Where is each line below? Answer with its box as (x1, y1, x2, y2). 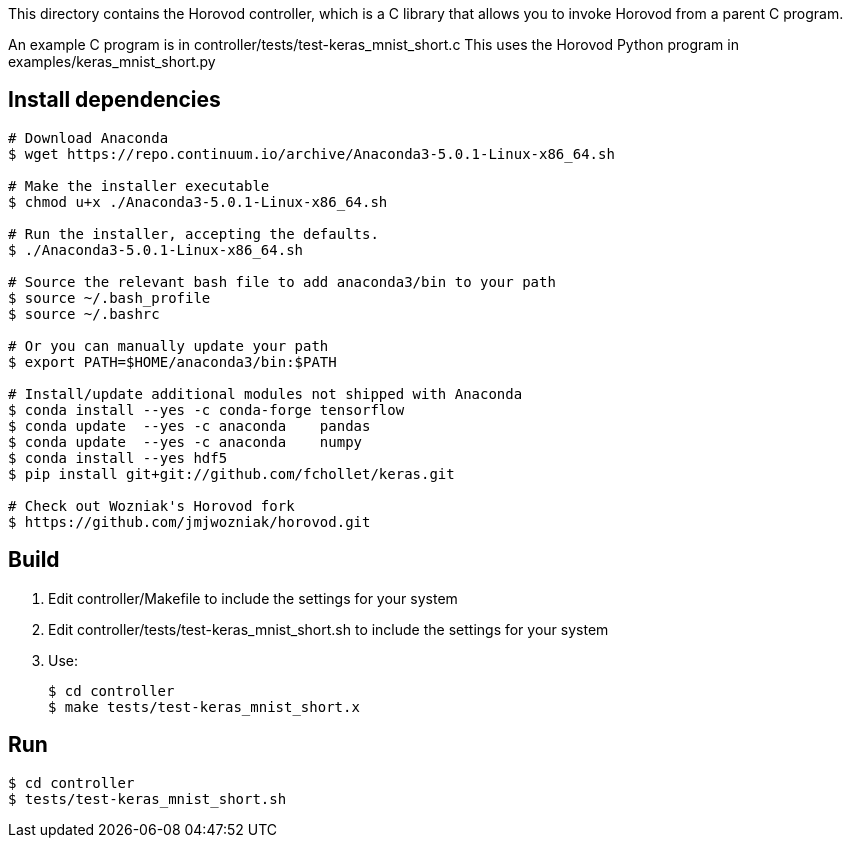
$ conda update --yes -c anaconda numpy (8, 433, 363, 450)
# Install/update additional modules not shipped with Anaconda (8, 385, 523, 402)
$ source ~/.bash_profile (8, 289, 211, 306)
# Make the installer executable (8, 177, 270, 194)
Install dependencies (8, 87, 221, 113)
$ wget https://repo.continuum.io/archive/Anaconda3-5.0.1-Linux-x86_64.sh (8, 145, 615, 162)
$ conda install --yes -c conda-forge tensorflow (8, 401, 405, 418)
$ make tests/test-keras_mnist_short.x (48, 698, 360, 715)
